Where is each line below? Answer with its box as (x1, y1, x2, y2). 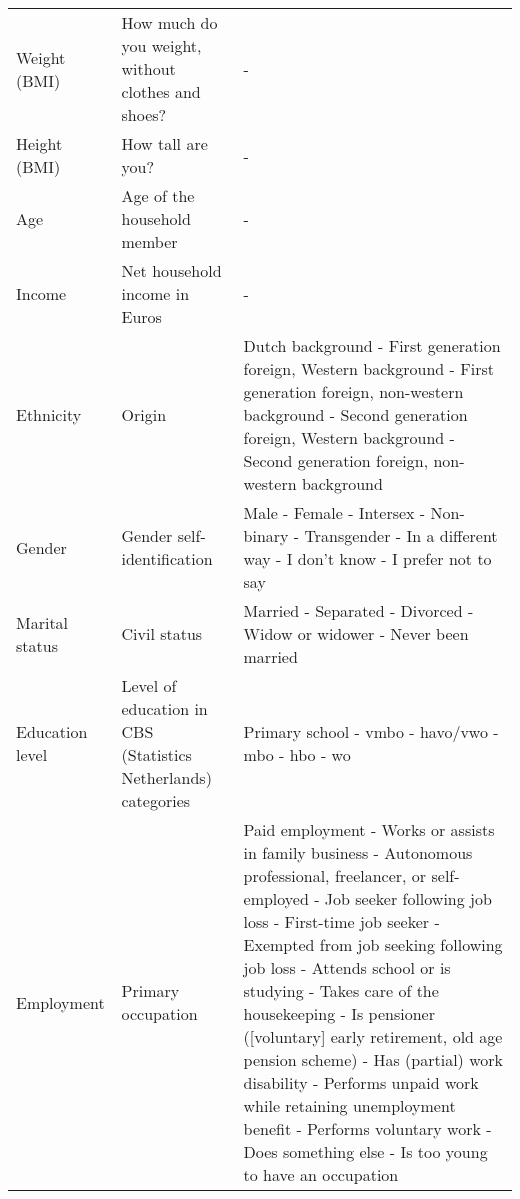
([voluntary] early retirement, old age (243, 1025, 503, 1048)
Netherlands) (121, 766, 212, 789)
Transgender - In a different (304, 524, 498, 547)
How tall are (121, 132, 208, 155)
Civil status (121, 622, 203, 645)
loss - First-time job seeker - (243, 910, 440, 933)
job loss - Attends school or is (243, 956, 451, 979)
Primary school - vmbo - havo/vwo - (243, 720, 499, 743)
